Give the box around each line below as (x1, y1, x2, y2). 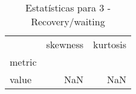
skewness (46, 37, 84, 51)
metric (10, 55, 37, 69)
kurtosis (93, 37, 126, 51)
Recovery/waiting (31, 14, 105, 28)
